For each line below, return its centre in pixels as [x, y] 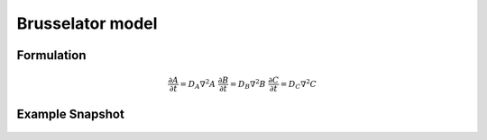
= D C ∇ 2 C [299, 84]
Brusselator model [87, 23]
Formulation [51, 55]
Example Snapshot [71, 114]
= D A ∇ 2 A [198, 84]
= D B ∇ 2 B [248, 84]
